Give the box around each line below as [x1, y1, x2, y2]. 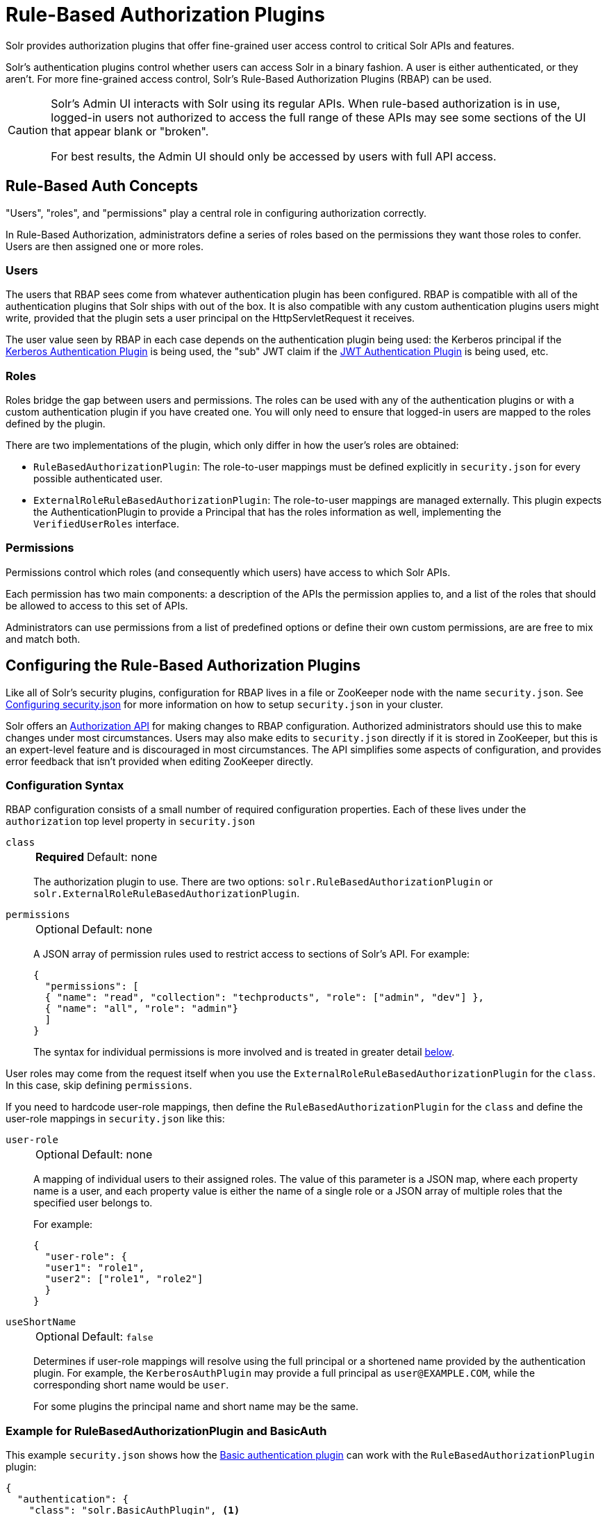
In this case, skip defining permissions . [6, 1079, 192, 1092]
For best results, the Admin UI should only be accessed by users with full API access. [51, 149, 497, 163]
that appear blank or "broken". [51, 124, 209, 138]
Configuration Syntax [6, 778, 124, 793]
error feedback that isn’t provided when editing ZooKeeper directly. [6, 755, 313, 767]
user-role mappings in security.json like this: [6, 1113, 225, 1125]
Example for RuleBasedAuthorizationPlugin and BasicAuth [6, 1423, 327, 1438]
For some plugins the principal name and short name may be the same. [33, 1400, 358, 1413]
